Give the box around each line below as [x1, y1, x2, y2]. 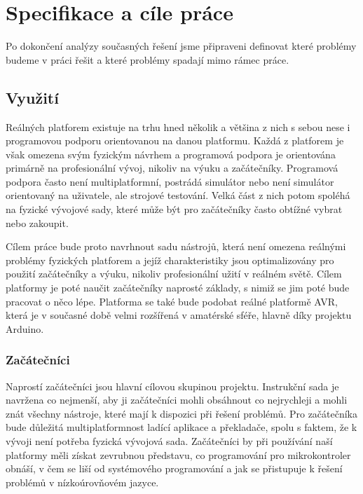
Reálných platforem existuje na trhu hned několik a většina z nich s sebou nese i [6, 119, 350, 134]
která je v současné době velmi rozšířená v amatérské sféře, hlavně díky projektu [6, 308, 352, 322]
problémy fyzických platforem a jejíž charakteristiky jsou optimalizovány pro [6, 252, 334, 267]
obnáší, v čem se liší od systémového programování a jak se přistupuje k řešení [6, 461, 343, 476]
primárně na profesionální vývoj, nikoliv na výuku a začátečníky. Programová [6, 160, 338, 175]
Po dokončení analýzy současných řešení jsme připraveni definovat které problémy [6, 39, 357, 53]
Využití [6, 86, 59, 108]
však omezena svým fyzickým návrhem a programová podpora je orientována [6, 146, 336, 161]
